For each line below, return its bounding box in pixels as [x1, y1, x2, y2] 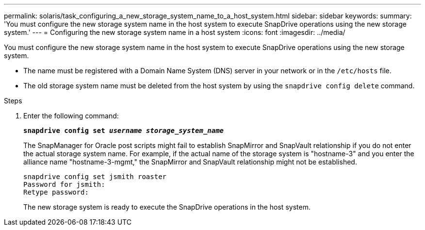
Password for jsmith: [23, 181, 105, 188]
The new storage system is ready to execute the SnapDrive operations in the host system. [23, 203, 311, 211]
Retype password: [23, 188, 89, 196]
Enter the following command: [23, 112, 119, 120]
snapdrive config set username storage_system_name [23, 127, 224, 134]
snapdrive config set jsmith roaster [23, 173, 167, 181]
